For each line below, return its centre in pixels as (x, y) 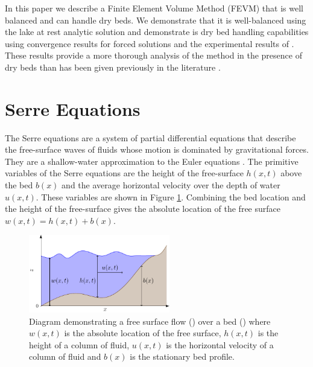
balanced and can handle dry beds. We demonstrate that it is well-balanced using (156, 20)
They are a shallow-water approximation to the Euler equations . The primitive (152, 161)
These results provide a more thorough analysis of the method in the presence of (153, 55)
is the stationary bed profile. (182, 356)
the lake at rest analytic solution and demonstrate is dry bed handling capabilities (157, 32)
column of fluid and (65, 356)
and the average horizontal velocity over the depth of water (171, 185)
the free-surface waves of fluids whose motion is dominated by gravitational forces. (157, 149)
